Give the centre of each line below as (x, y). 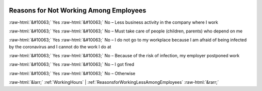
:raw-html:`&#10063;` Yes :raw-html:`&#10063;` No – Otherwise (72, 73)
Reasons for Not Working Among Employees (78, 10)
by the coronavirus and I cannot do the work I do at (60, 46)
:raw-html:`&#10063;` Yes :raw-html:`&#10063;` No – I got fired (72, 64)
